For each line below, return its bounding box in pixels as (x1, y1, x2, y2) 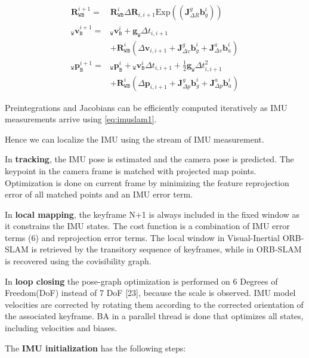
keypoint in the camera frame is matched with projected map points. (5, 164, 257, 177)
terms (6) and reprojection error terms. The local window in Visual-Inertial (5, 231, 280, 243)
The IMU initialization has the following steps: (5, 341, 186, 354)
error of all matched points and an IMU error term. (5, 188, 193, 200)
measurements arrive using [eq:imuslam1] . (5, 113, 157, 125)
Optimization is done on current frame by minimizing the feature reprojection (5, 176, 289, 189)
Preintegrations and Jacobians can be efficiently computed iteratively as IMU (5, 101, 288, 113)
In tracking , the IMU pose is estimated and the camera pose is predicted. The (5, 153, 294, 165)
